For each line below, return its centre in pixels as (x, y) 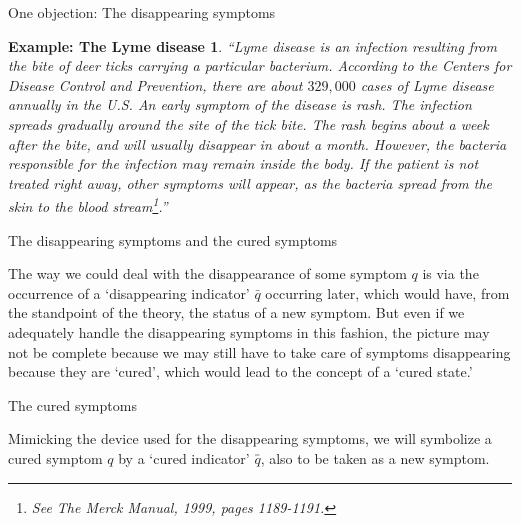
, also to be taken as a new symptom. (375, 457)
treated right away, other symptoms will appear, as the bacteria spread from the (250, 182)
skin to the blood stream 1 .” (88, 204)
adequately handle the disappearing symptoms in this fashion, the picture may (249, 331)
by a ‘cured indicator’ (184, 457)
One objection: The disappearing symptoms (142, 12)
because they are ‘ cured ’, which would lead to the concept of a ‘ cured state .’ (240, 371)
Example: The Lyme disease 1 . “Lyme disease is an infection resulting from (252, 45)
